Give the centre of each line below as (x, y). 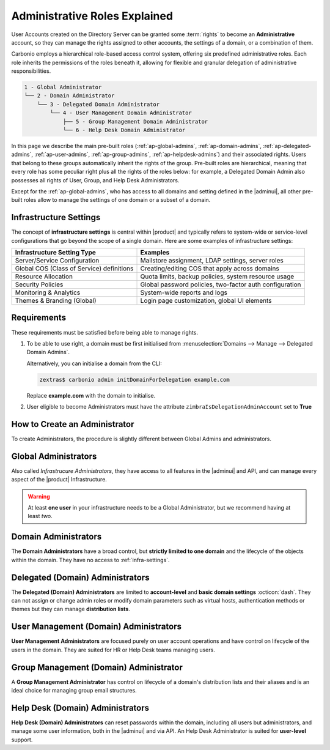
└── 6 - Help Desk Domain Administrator (124, 130)
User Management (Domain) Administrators (96, 627)
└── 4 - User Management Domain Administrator (121, 113)
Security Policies (39, 284)
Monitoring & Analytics (48, 292)
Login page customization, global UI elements (206, 301)
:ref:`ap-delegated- (287, 146)
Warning (39, 496)
